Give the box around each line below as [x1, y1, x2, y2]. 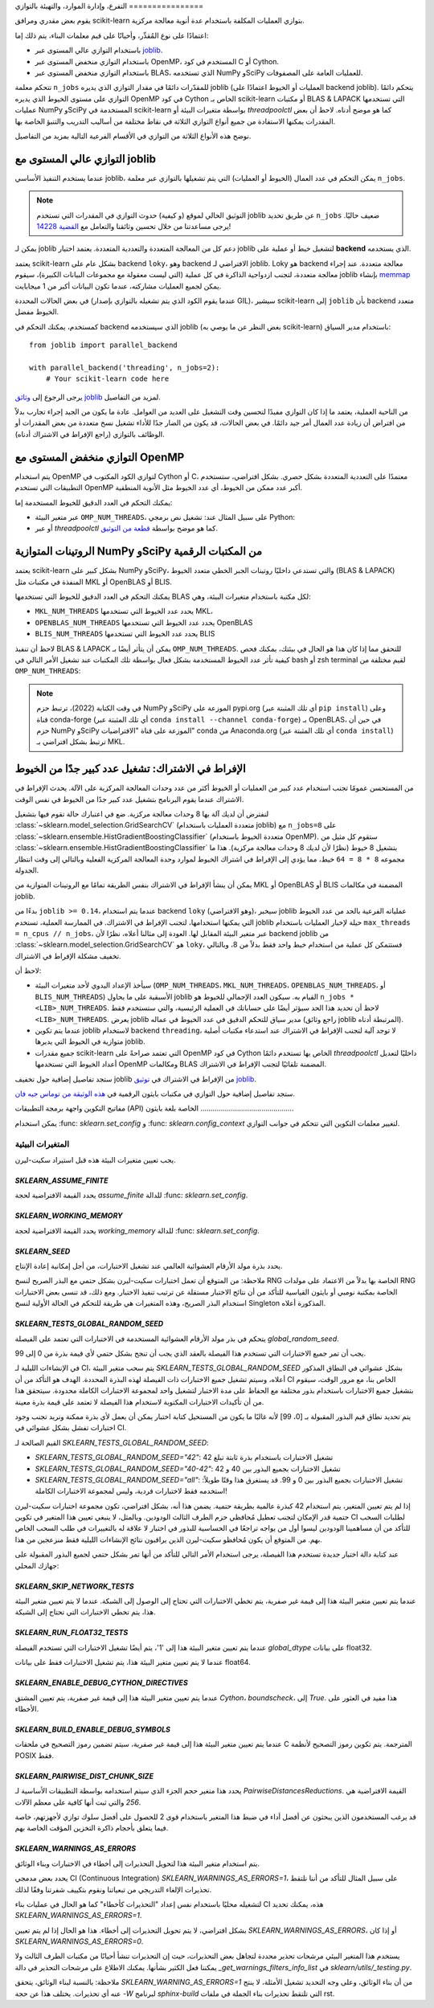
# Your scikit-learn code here [45, 374, 170, 383]
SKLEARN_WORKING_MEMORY [14, 1211, 123, 1221]
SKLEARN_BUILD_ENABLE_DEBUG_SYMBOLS [14, 1724, 171, 1734]
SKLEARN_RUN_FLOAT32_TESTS [14, 1628, 129, 1638]
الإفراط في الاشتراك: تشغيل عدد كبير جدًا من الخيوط [14, 762, 247, 775]
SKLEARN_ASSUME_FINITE [14, 1176, 108, 1185]
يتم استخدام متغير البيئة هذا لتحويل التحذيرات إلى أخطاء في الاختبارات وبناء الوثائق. [14, 1859, 260, 1868]
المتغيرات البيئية [14, 1138, 70, 1149]
